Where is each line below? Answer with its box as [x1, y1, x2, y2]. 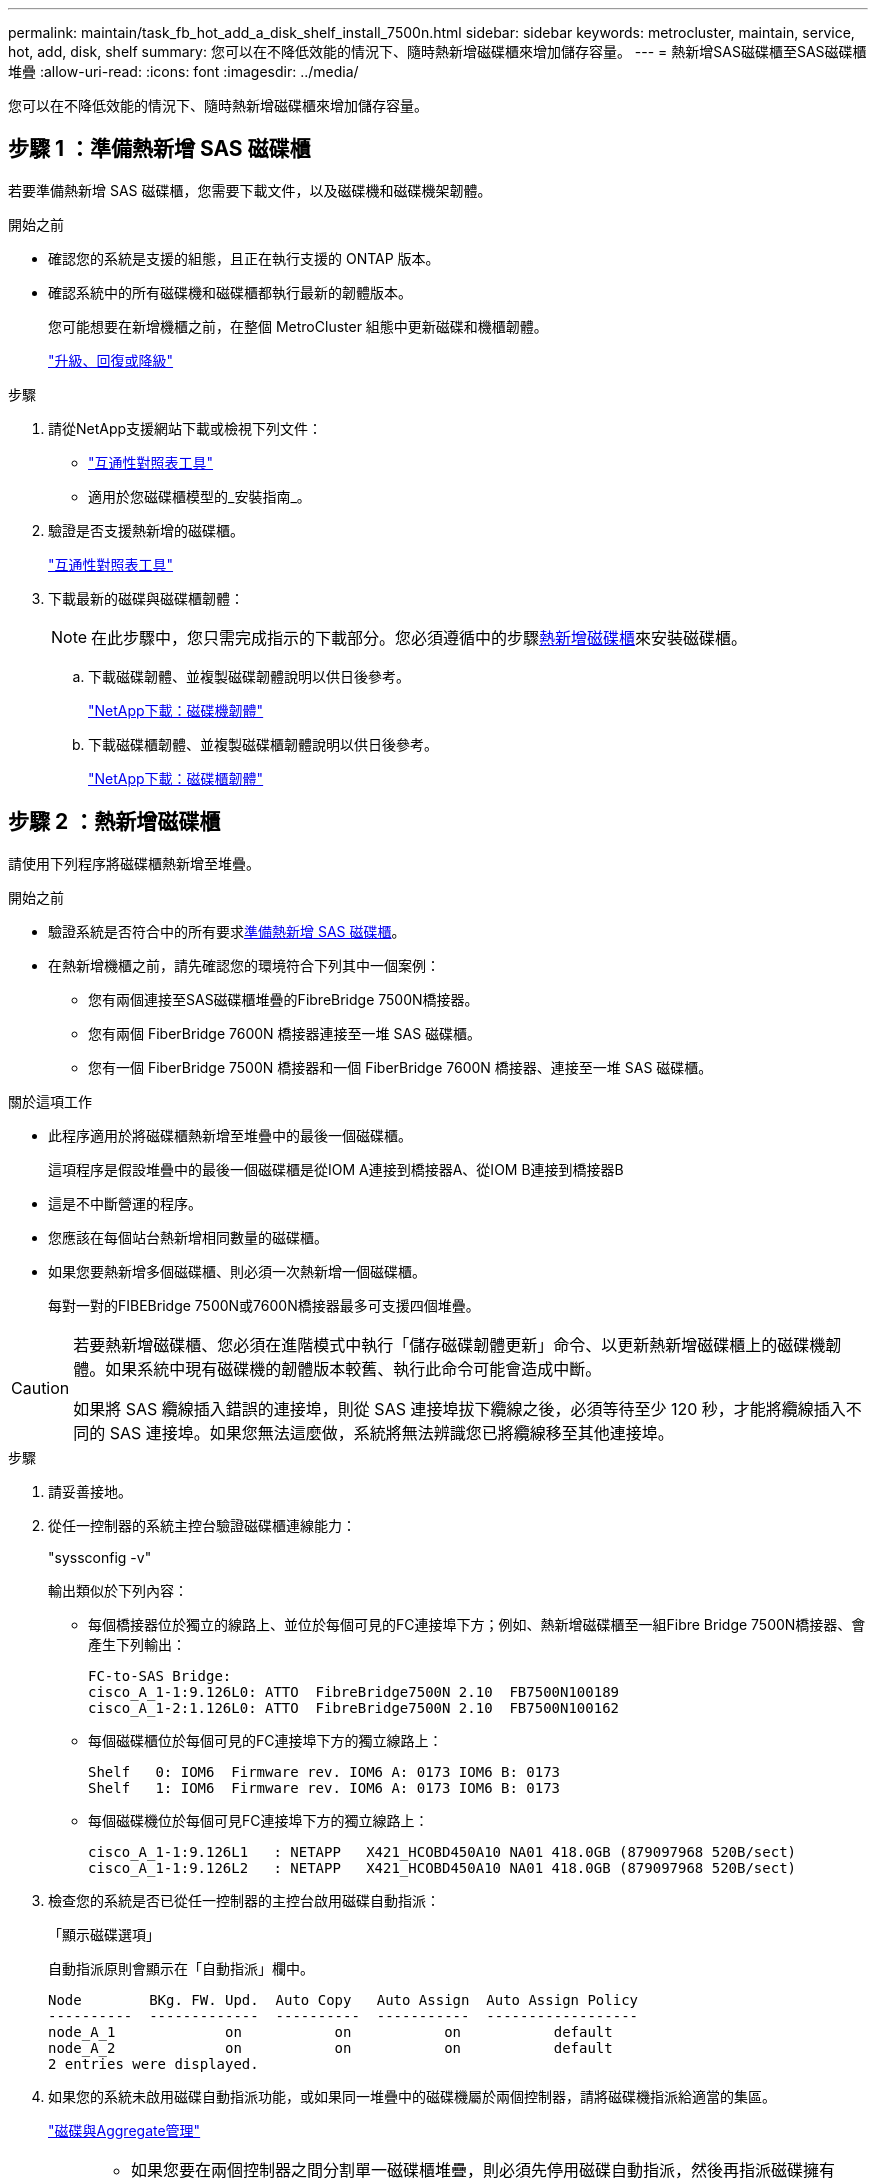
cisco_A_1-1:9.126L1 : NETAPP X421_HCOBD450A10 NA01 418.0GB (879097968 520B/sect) [88, 1843, 797, 1860]
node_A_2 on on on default [48, 2039, 613, 2056]
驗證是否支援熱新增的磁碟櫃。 [48, 521, 244, 539]
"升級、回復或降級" [48, 351, 174, 369]
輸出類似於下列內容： [48, 1581, 188, 1599]
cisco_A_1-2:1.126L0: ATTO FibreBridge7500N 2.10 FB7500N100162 [88, 1699, 620, 1716]
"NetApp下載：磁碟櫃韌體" [88, 769, 264, 787]
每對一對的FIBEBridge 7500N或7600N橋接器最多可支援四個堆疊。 [48, 1296, 480, 1314]
